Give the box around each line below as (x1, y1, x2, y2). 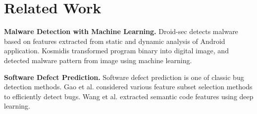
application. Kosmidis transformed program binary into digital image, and (4, 45, 229, 56)
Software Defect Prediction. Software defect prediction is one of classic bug (4, 72, 244, 82)
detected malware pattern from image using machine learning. (4, 55, 192, 65)
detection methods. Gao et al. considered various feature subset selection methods (4, 81, 253, 92)
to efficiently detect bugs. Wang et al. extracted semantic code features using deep (4, 91, 254, 101)
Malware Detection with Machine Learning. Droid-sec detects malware (4, 26, 238, 37)
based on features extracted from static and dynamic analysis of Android (4, 36, 225, 46)
